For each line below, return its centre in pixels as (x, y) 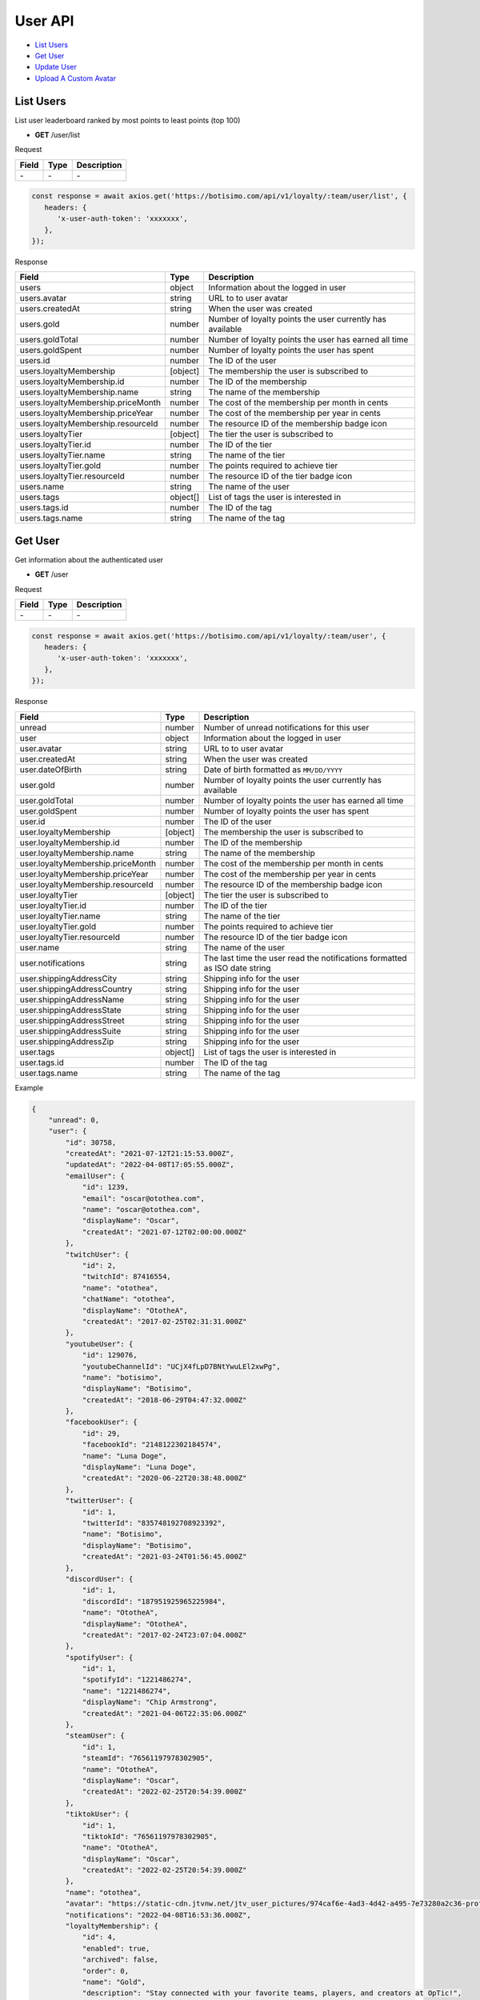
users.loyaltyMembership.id (72, 382)
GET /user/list (57, 135)
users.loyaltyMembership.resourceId (89, 424)
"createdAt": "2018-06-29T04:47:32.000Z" (164, 1400)
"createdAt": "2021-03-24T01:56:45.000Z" (164, 1557)
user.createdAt (48, 758)
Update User (56, 67)
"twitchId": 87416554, (126, 1277)
